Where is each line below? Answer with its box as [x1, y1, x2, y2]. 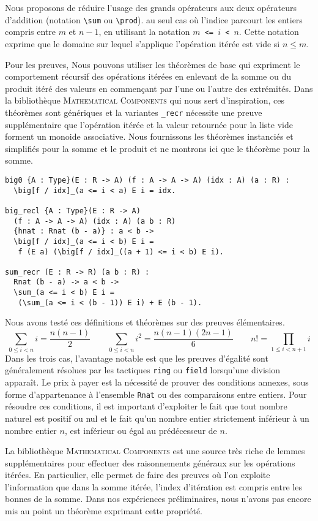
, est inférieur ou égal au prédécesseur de [64, 424, 217, 436]
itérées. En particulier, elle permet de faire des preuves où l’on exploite [5, 468, 270, 481]
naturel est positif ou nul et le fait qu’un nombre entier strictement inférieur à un [5, 411, 309, 424]
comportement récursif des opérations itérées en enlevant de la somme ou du [5, 70, 291, 83]
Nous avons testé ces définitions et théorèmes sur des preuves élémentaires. [5, 316, 285, 329]
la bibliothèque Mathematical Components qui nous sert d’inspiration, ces [5, 94, 285, 107]
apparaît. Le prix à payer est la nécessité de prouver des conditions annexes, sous [5, 376, 309, 389]
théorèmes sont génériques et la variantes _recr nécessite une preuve [5, 105, 262, 118]
